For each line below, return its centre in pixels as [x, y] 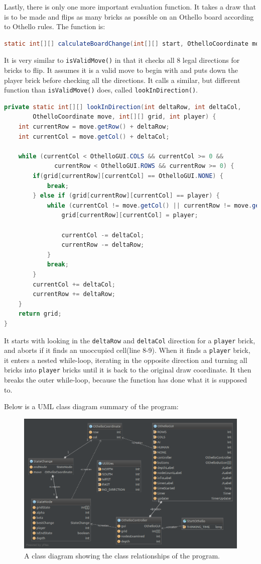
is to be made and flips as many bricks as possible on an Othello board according [129, 16]
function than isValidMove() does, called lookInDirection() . [101, 90]
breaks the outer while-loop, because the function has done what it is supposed [125, 380]
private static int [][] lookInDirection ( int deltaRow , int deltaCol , [123, 107]
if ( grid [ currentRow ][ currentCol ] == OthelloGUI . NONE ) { [128, 176]
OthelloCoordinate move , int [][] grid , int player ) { [124, 117]
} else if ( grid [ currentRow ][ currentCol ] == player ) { [126, 196]
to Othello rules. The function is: [55, 26]
